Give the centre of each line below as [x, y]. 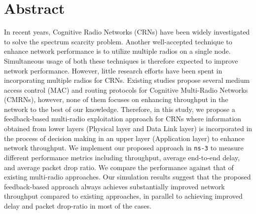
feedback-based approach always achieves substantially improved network [114, 186]
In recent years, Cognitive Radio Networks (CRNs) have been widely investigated [127, 32]
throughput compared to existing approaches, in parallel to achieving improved [123, 196]
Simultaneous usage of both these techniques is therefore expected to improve [121, 60]
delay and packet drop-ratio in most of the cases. [78, 205]
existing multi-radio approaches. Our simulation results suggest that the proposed [128, 177]
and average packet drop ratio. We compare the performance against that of [119, 167]
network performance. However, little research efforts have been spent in [113, 70]
